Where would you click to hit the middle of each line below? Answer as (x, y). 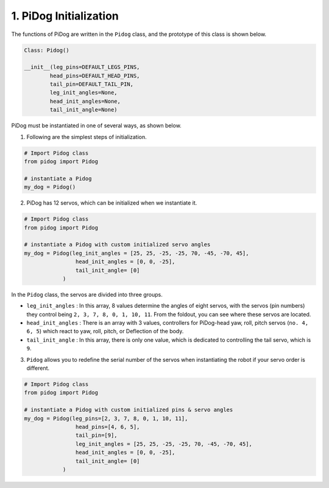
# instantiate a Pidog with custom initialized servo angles (117, 245)
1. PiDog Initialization (65, 16)
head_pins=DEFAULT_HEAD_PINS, (95, 76)
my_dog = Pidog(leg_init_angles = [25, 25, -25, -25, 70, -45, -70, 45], (136, 253)
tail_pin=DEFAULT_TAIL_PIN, (92, 84)
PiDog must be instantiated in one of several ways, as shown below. (97, 126)
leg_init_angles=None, (84, 93)
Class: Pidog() (47, 50)
